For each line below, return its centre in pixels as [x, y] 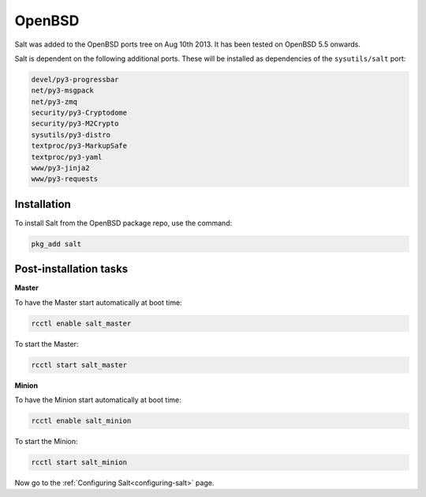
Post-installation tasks [71, 269]
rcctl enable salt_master [81, 323]
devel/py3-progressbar [75, 79]
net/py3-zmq [54, 102]
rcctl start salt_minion [79, 463]
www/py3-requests [65, 179]
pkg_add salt [56, 244]
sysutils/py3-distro [71, 135]
